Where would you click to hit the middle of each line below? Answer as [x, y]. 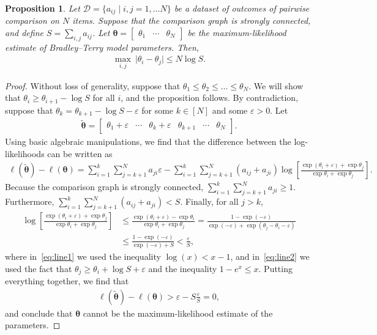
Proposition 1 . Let [43, 8]
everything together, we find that [67, 281]
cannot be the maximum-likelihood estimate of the [178, 313]
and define [24, 33]
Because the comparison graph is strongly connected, [104, 187]
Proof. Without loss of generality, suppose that [93, 85]
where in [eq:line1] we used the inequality [83, 256]
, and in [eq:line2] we [270, 256]
